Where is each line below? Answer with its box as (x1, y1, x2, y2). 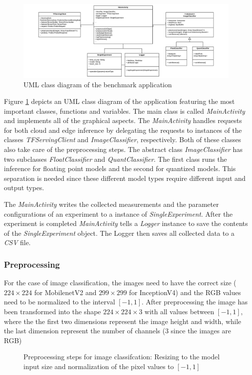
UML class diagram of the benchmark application (23, 79, 172, 90)
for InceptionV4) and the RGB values (129, 287, 241, 297)
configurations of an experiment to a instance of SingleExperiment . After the (4, 208, 233, 219)
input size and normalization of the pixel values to (23, 361, 174, 371)
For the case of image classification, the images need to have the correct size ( (4, 277, 236, 288)
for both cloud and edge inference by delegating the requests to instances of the (4, 125, 242, 135)
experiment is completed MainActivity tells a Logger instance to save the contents (4, 218, 248, 228)
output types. (4, 182, 44, 193)
